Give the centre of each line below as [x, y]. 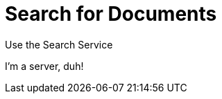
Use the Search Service [59, 44]
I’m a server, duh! [44, 66]
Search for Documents [111, 14]
